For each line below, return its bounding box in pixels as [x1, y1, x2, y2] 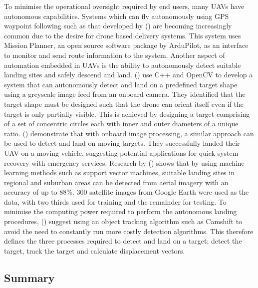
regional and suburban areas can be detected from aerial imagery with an [4, 177, 229, 187]
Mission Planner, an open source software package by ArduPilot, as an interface [4, 40, 249, 50]
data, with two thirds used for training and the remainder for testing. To [4, 196, 227, 207]
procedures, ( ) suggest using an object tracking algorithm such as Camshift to [4, 216, 243, 227]
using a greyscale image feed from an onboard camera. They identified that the [4, 89, 246, 99]
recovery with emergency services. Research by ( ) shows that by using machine [4, 157, 245, 168]
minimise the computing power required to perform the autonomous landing [4, 206, 237, 217]
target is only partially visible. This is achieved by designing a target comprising [4, 108, 250, 119]
